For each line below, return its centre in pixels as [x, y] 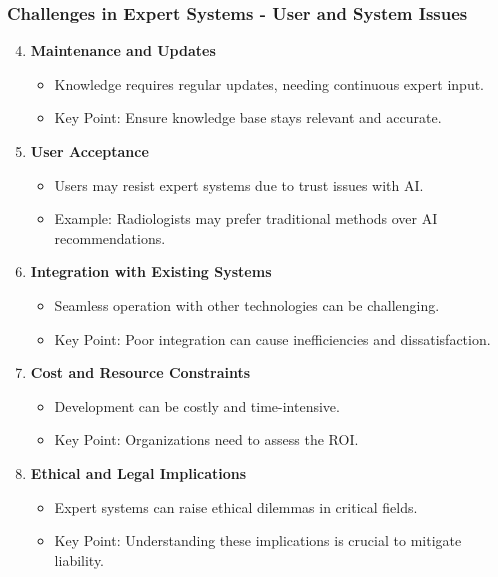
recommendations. [110, 237]
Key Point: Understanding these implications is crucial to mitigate [258, 540]
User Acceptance [89, 151]
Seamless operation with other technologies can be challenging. [247, 304]
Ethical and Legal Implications [138, 472]
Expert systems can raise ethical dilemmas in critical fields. [236, 506]
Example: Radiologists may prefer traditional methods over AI [246, 218]
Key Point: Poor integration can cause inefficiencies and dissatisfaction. [272, 338]
